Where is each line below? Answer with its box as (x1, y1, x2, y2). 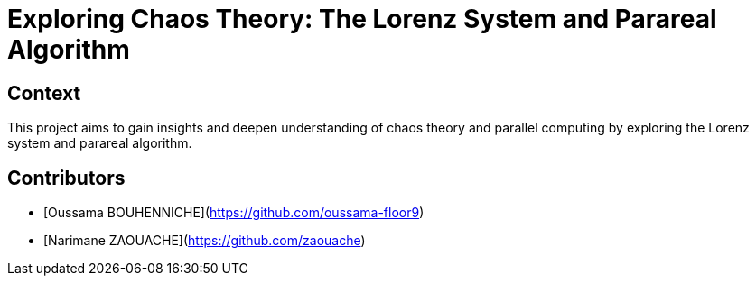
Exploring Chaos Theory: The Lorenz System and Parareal (7, 4, 717, 34)
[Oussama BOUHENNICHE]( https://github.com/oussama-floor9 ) (43, 205, 425, 221)
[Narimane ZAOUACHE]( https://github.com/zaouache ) (43, 233, 366, 249)
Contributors (7, 166, 126, 189)
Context (7, 81, 81, 105)
